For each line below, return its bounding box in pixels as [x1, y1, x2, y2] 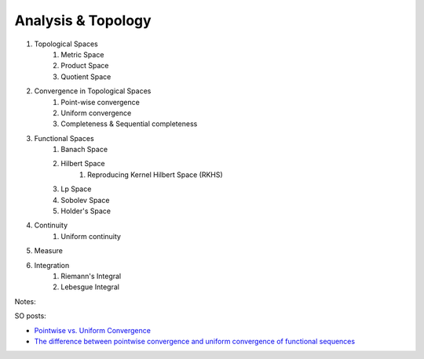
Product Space [60, 61, 109, 71]
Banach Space [60, 145, 108, 154]
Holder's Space [60, 206, 111, 216]
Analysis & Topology [14, 12, 152, 29]
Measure [34, 246, 63, 256]
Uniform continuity [60, 231, 122, 241]
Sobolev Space [60, 195, 110, 205]
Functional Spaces [34, 133, 94, 143]
